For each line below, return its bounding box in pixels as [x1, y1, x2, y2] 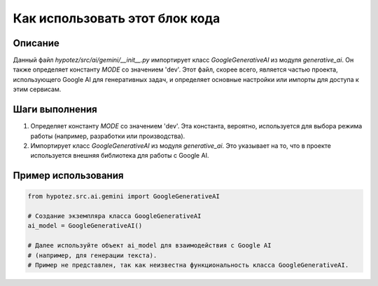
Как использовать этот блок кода [13, 11, 220, 26]
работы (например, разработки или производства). [30, 132, 185, 140]
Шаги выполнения [13, 104, 97, 116]
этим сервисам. [13, 85, 62, 94]
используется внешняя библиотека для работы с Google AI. [30, 151, 209, 160]
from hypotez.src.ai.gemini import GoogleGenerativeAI [27, 193, 220, 200]
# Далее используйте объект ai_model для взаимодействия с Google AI [27, 242, 272, 250]
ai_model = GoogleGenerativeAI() [27, 222, 143, 230]
